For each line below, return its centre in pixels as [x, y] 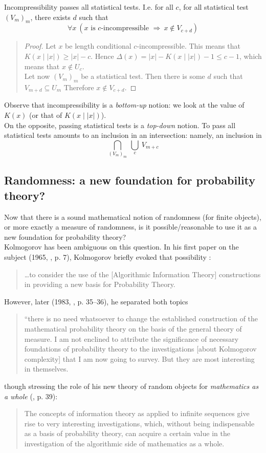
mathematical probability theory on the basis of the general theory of [133, 329]
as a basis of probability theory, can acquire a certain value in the [127, 433]
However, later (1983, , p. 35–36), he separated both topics [96, 301]
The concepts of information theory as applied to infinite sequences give [137, 413]
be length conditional [98, 46]
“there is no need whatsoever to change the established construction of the [141, 318]
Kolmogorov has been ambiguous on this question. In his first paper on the [121, 247]
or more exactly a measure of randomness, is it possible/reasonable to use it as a [130, 227]
